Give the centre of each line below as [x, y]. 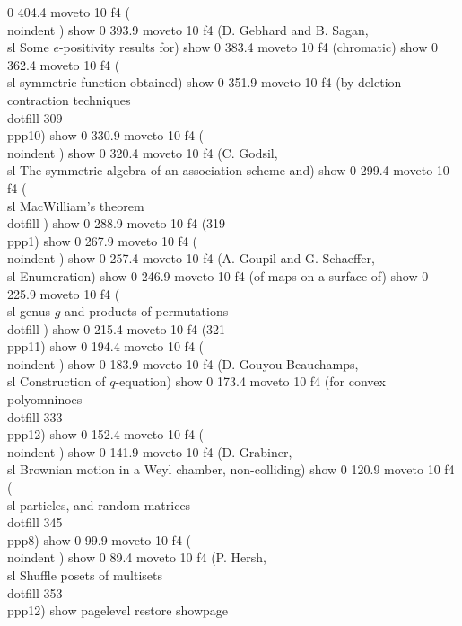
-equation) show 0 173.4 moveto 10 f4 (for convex [250, 381]
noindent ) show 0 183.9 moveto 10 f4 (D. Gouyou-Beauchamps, [183, 363]
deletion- [382, 82]
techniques [102, 99]
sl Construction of [57, 381]
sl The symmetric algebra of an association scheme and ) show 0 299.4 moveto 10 [228, 170]
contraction [38, 99]
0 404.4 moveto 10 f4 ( [69, 12]
